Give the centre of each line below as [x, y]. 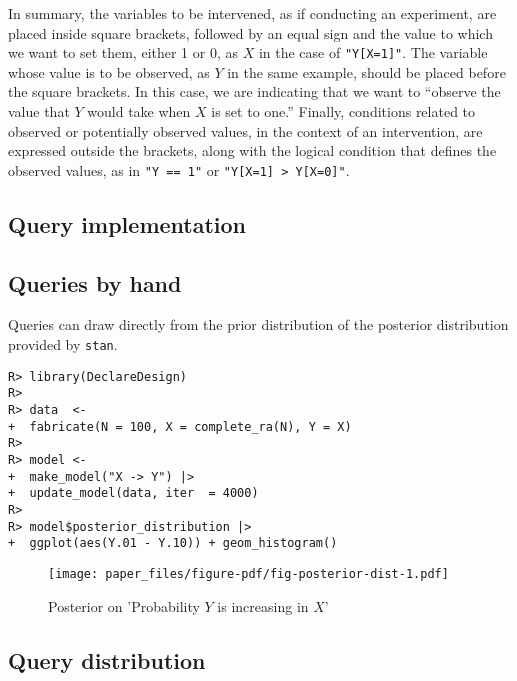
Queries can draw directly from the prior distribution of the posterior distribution [258, 324]
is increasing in [263, 605]
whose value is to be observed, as [109, 71]
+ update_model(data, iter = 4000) [133, 493]
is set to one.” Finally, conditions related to [343, 111]
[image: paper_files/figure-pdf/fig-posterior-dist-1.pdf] [248, 573]
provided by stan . [63, 344]
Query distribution [107, 659]
